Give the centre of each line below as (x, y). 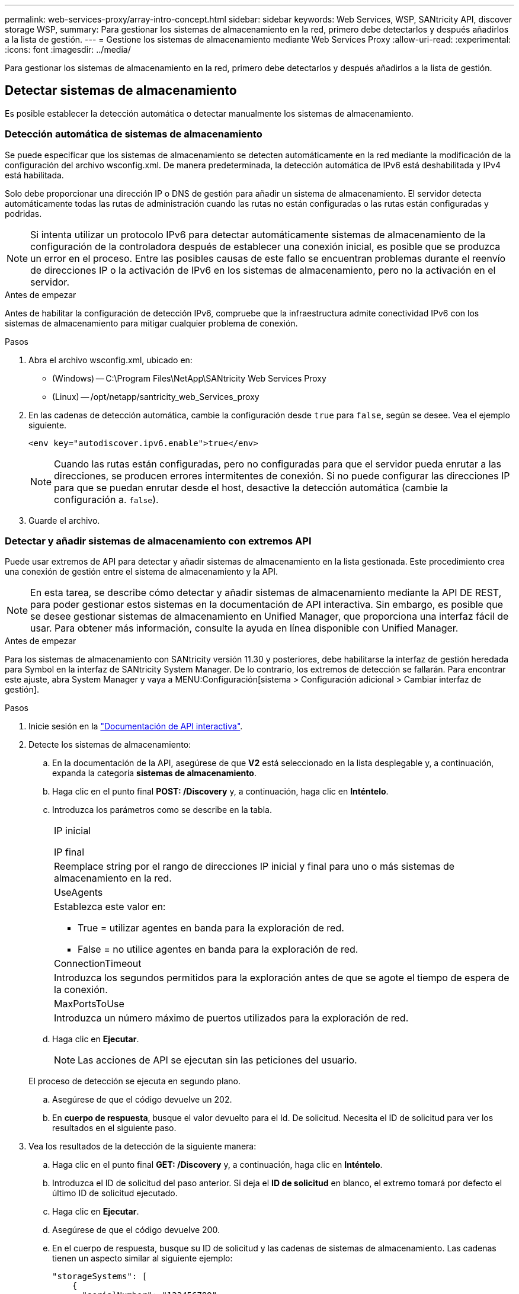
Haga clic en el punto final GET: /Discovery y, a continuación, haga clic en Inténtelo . (217, 1165)
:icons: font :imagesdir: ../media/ (68, 49)
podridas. (23, 213)
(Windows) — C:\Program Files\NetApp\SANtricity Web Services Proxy (189, 378)
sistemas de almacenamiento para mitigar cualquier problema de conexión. (151, 323)
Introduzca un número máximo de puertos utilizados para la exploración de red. (231, 1018)
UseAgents (79, 893)
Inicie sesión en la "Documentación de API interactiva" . (136, 726)
